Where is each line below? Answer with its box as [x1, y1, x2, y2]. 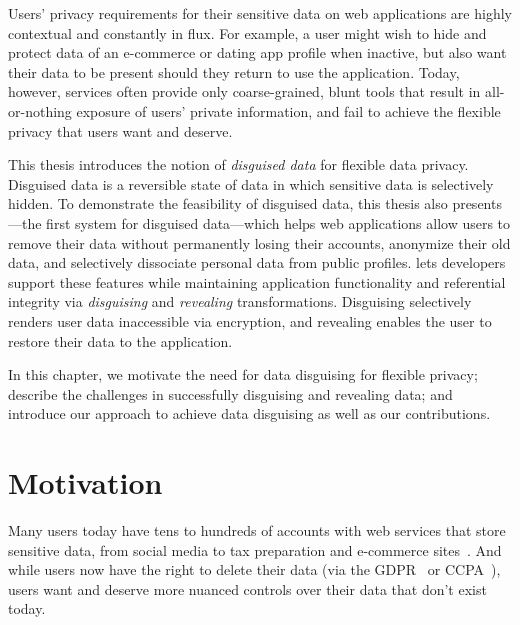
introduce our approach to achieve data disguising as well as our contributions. [8, 403, 491, 424]
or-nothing [8, 100, 72, 121]
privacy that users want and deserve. [8, 120, 233, 141]
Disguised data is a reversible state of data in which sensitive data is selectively [8, 173, 494, 194]
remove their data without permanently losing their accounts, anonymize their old [8, 232, 511, 253]
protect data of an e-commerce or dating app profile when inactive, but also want [8, 42, 507, 63]
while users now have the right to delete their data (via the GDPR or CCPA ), [8, 559, 501, 580]
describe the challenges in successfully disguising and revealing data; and [8, 383, 453, 404]
